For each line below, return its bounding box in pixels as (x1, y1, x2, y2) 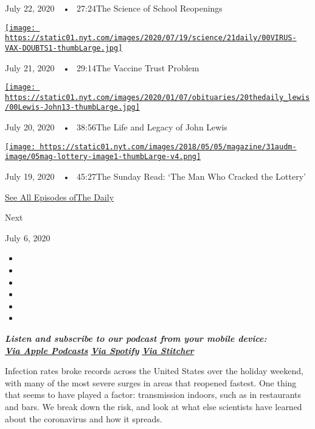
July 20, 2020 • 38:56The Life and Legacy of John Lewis (5, 121, 227, 133)
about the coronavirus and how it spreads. (5, 412, 162, 425)
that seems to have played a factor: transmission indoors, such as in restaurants (5, 388, 302, 401)
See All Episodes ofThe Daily (5, 190, 114, 203)
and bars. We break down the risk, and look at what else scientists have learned (5, 400, 302, 413)
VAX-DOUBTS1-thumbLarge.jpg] (5, 43, 123, 52)
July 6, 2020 (5, 231, 50, 244)
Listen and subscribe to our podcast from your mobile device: (5, 331, 267, 344)
